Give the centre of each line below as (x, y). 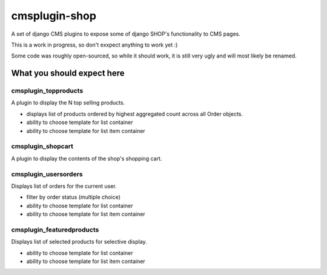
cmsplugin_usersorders (47, 174)
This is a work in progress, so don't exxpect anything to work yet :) (94, 45)
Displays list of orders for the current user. (64, 186)
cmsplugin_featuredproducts (55, 230)
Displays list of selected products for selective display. (79, 242)
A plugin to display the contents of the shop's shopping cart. (87, 158)
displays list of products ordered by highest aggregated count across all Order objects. (135, 114)
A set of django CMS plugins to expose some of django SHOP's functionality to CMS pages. (126, 34)
